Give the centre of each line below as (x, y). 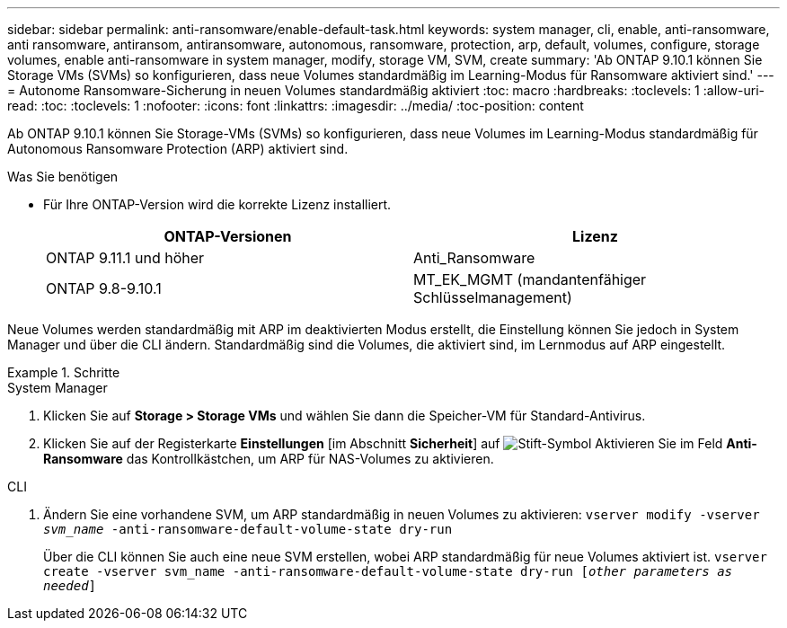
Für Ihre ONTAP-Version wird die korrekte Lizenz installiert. (217, 204)
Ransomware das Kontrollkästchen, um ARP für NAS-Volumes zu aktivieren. (269, 459)
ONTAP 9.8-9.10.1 (104, 288)
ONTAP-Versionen (228, 236)
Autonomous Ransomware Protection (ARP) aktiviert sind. (178, 149)
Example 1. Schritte (64, 372)
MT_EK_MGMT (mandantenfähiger (530, 279)
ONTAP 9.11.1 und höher (125, 258)
